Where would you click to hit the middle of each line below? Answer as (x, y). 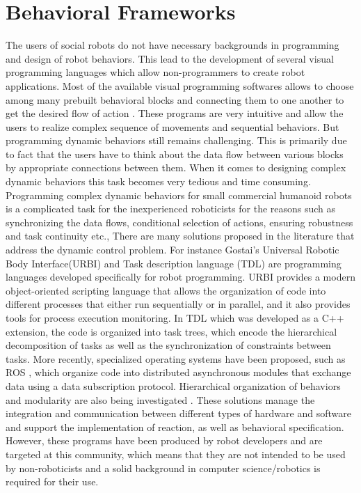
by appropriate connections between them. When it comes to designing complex (176, 167)
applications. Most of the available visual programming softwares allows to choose (180, 85)
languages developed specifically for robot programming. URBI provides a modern (180, 277)
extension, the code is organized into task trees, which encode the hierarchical (171, 331)
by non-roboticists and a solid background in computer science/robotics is (163, 468)
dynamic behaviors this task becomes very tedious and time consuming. (158, 181)
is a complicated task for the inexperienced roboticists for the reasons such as (171, 209)
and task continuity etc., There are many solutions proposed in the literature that (180, 236)
